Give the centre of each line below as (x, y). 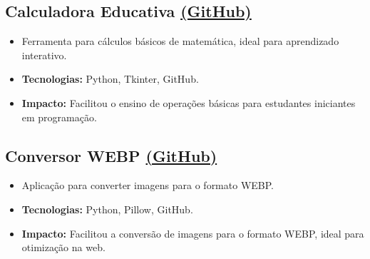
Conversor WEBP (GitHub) (111, 155)
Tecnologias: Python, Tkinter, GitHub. (110, 79)
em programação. (59, 117)
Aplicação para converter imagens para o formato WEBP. (148, 185)
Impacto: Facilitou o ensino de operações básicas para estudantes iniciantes (189, 102)
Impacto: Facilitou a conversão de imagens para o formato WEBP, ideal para (193, 233)
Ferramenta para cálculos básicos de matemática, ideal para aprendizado (180, 41)
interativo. (44, 55)
